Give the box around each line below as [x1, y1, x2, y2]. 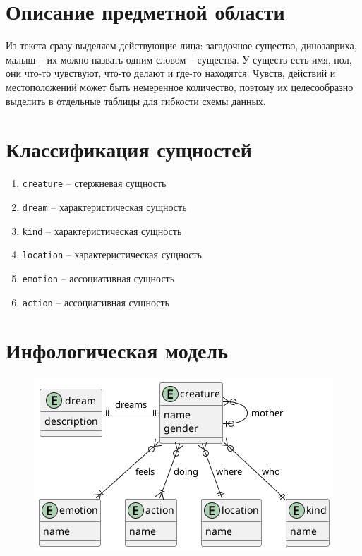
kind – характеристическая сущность [22, 223, 182, 238]
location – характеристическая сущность [22, 247, 203, 262]
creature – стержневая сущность [22, 176, 167, 191]
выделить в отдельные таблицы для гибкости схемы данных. [6, 93, 266, 108]
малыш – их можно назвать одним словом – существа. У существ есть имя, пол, [6, 52, 352, 66]
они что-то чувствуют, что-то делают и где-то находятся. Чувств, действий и [6, 66, 336, 80]
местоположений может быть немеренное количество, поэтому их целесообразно [6, 79, 354, 94]
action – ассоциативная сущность [22, 294, 169, 309]
